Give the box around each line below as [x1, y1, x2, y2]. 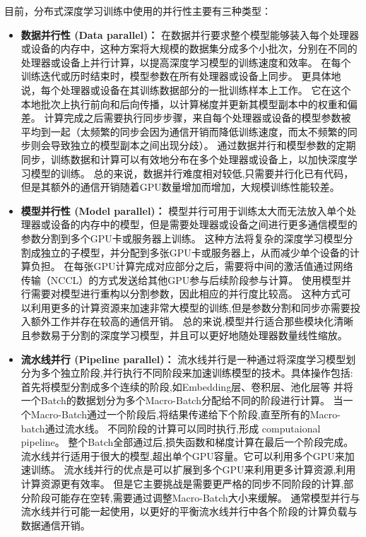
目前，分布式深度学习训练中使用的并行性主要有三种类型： [4, 4, 271, 18]
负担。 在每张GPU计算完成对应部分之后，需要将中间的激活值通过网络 [30, 259, 353, 273]
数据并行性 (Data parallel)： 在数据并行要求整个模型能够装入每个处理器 [20, 27, 359, 42]
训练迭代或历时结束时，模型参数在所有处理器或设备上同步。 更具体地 [20, 69, 341, 83]
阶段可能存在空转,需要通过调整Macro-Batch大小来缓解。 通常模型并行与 [30, 490, 360, 504]
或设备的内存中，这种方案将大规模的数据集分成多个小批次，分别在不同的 [20, 41, 358, 56]
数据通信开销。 [20, 517, 90, 532]
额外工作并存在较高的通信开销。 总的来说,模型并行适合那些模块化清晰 [30, 314, 354, 329]
